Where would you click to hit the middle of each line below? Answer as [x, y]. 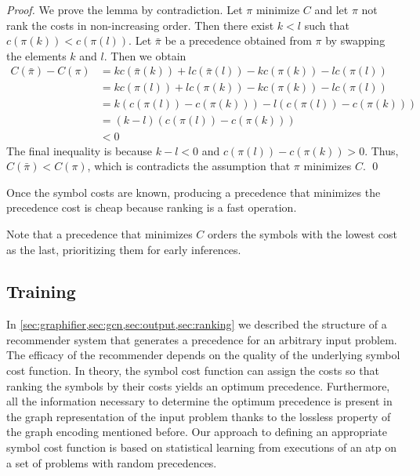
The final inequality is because [80, 150]
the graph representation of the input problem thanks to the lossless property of [199, 416]
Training [41, 291]
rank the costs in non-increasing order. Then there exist [140, 25]
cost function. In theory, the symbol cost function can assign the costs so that [193, 371]
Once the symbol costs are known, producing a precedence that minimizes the [194, 192]
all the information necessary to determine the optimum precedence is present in [199, 401]
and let [331, 9]
